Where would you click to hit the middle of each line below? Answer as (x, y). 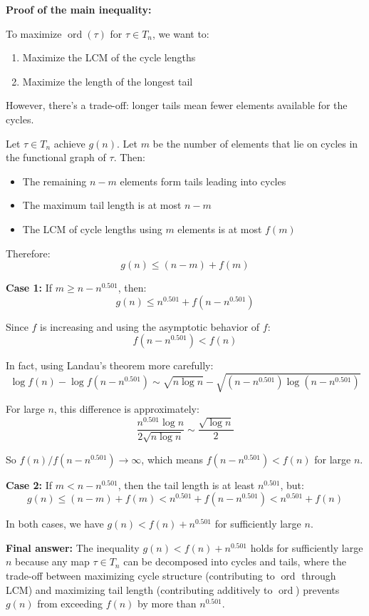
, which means (172, 459)
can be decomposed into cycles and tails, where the (235, 561)
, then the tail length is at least (186, 484)
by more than (167, 604)
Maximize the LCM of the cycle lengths (109, 57)
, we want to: (181, 33)
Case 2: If (29, 484)
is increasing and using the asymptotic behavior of (150, 326)
